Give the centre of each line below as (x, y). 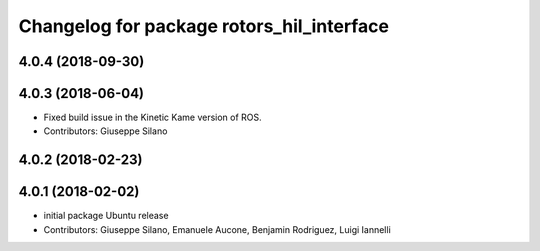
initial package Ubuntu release (106, 216)
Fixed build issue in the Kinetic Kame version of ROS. (152, 117)
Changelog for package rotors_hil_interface (204, 26)
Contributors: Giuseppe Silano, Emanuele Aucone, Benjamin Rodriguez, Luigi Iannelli (217, 229)
